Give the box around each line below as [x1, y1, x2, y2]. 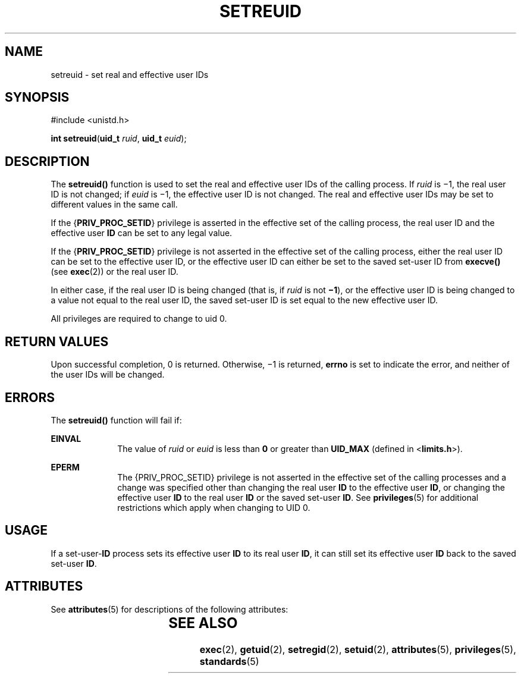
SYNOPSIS [5, 90, 70, 105]
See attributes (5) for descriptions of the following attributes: [51, 604, 288, 614]
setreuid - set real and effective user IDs [51, 69, 209, 80]
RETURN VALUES [5, 334, 109, 349]
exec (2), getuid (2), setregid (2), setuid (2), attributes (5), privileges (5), [199, 643, 516, 655]
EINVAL [51, 433, 81, 444]
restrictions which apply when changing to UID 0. [117, 502, 310, 513]
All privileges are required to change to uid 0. [51, 313, 227, 324]
